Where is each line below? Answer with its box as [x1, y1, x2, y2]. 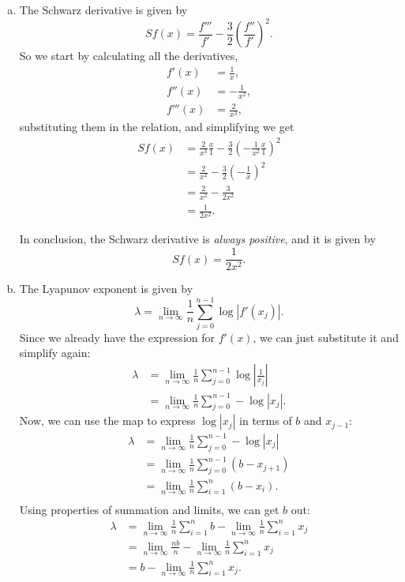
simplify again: [19, 344, 91, 361]
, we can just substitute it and [253, 329, 399, 345]
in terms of [239, 412, 292, 429]
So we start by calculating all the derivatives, [19, 47, 238, 64]
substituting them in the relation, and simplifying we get [19, 118, 294, 135]
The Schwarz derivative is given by [19, 2, 188, 17]
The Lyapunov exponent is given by [19, 280, 193, 297]
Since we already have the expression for [19, 329, 215, 345]
